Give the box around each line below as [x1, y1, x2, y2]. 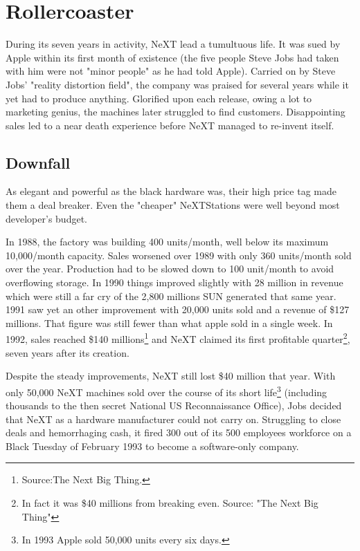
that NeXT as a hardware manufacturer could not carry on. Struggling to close [6, 411, 341, 426]
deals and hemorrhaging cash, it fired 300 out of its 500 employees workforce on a [6, 425, 352, 440]
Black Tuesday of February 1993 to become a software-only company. [6, 438, 299, 453]
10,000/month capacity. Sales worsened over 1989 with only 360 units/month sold [6, 248, 352, 262]
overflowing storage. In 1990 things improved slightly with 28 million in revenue [6, 275, 343, 290]
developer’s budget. [6, 211, 87, 225]
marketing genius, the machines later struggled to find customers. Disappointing [6, 104, 345, 119]
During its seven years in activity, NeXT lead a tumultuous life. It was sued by [6, 37, 341, 51]
